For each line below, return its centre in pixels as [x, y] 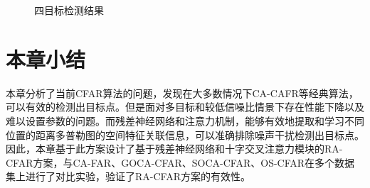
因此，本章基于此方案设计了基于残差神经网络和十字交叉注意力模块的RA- [174, 149]
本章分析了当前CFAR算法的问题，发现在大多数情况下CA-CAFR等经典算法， [182, 93]
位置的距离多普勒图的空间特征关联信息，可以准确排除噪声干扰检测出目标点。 [185, 134]
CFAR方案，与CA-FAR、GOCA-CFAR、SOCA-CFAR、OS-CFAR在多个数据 [180, 162]
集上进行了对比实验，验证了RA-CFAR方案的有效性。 [128, 176]
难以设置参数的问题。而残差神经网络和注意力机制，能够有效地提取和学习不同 [185, 120]
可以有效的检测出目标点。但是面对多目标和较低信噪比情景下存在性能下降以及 [185, 107]
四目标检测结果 [69, 10]
